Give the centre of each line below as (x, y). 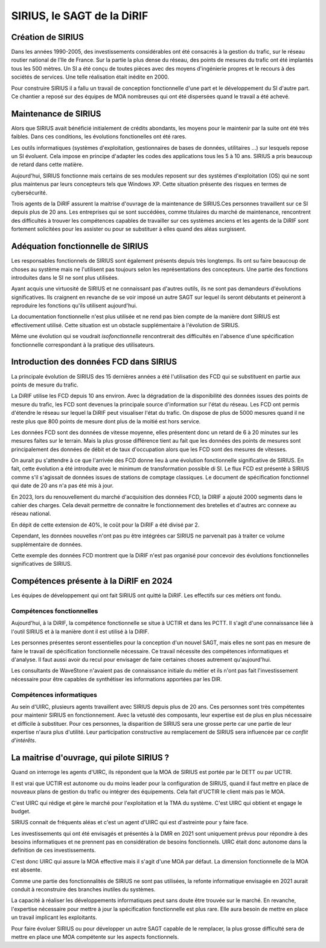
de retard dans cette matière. (47, 165)
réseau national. (31, 514)
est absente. (27, 870)
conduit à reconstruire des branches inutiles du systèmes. (83, 889)
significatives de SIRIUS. (42, 564)
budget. (21, 811)
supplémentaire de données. (47, 544)
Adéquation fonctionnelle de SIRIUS (80, 247)
